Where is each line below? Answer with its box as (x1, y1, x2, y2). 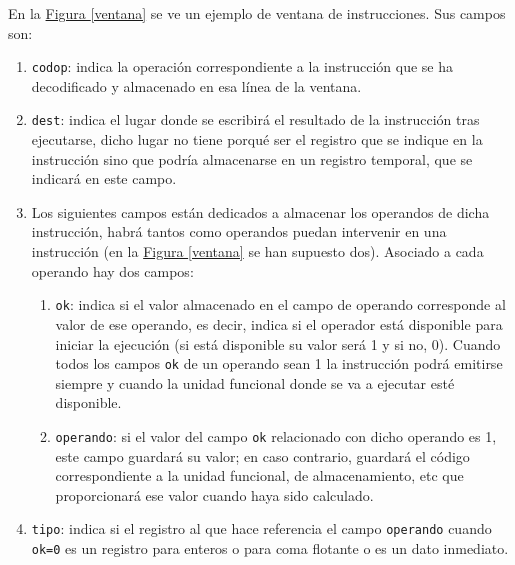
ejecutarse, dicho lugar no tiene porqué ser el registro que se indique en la (31, 129, 483, 150)
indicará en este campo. (31, 168, 177, 189)
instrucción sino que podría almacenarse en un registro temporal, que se (31, 148, 473, 169)
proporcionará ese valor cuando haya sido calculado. (55, 484, 374, 505)
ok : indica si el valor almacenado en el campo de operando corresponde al (55, 294, 506, 315)
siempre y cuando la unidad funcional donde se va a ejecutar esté (55, 372, 455, 393)
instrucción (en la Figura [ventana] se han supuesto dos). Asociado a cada (31, 241, 484, 262)
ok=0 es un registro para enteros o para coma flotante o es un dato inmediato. (31, 538, 509, 559)
